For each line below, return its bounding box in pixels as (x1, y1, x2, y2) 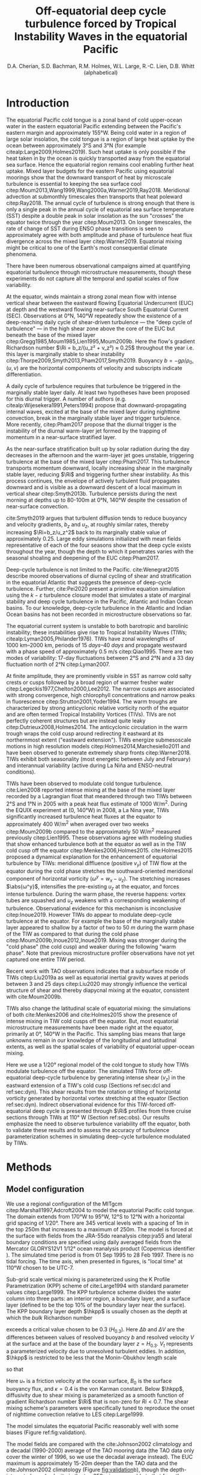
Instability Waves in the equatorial (14, 30, 188, 43)
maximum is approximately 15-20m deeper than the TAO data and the (6, 1460, 178, 1467)
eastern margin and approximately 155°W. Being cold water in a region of (6, 129, 187, 136)
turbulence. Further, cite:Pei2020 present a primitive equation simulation (6, 585, 185, 593)
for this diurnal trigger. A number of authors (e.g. (6, 395, 127, 402)
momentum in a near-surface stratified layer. (6, 434, 117, 441)
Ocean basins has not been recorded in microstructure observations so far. (6, 611, 192, 618)
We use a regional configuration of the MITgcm (6, 1200, 123, 1207)
